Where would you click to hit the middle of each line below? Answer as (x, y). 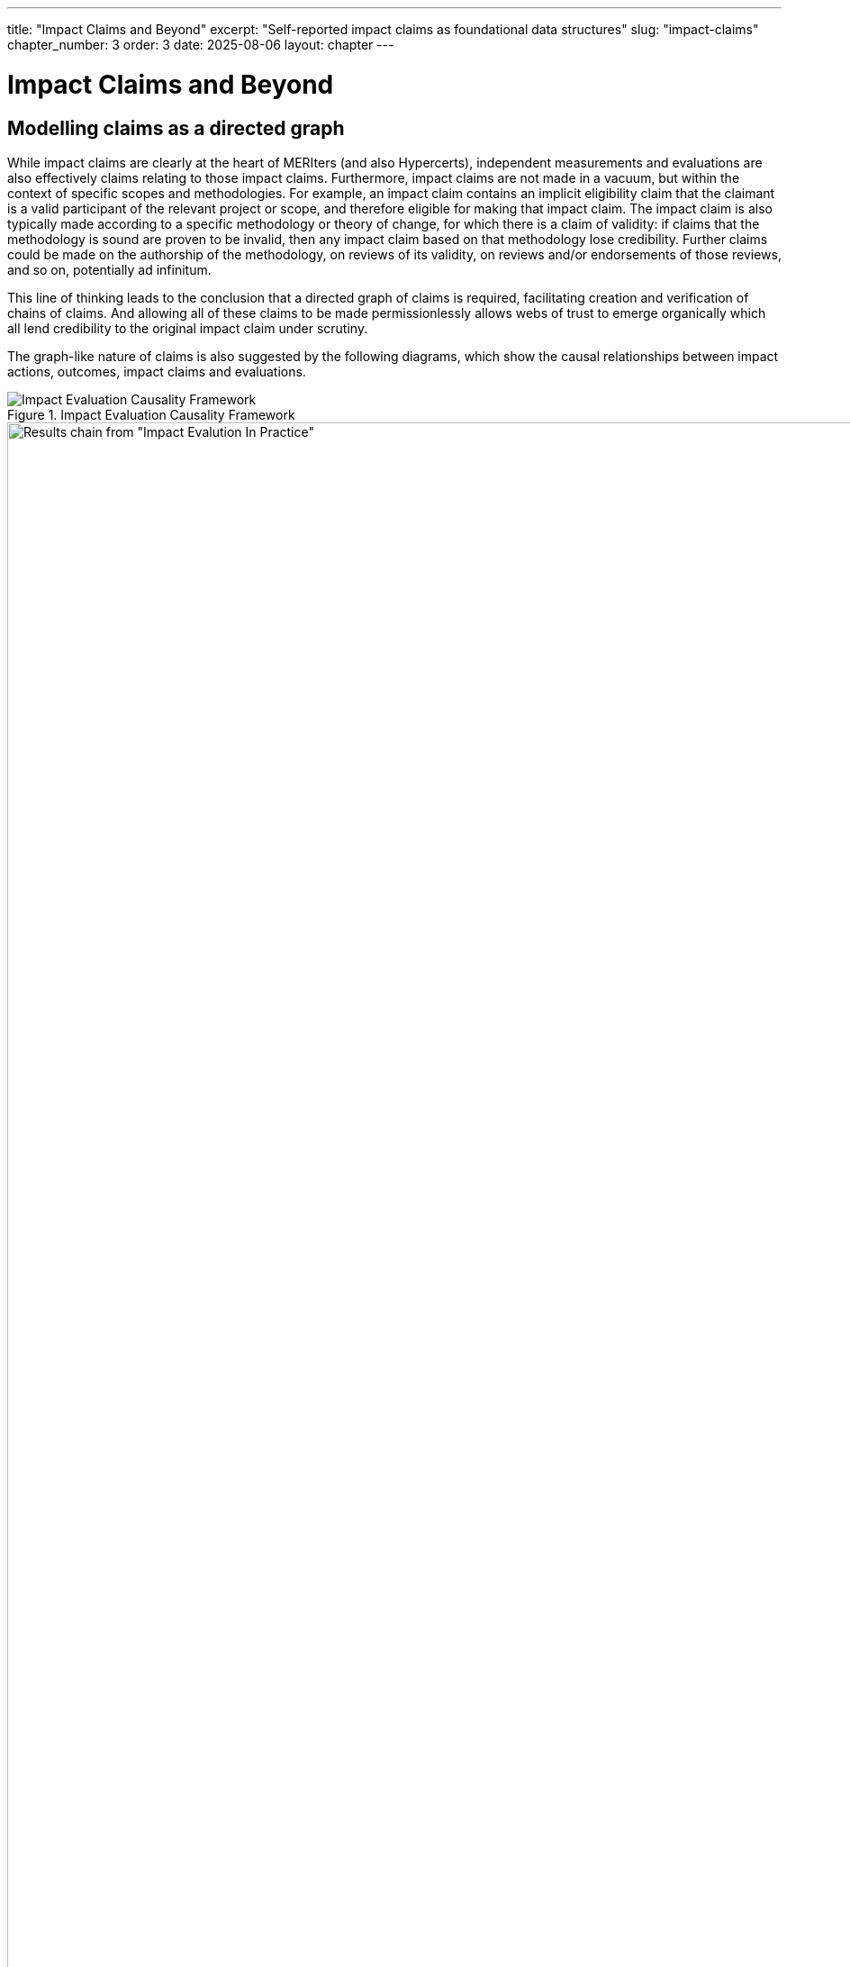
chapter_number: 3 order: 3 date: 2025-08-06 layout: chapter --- (201, 45)
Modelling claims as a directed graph (176, 128)
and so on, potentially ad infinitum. (109, 269)
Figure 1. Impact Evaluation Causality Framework (151, 414)
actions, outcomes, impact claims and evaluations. (157, 371)
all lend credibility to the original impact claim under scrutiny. (188, 328)
